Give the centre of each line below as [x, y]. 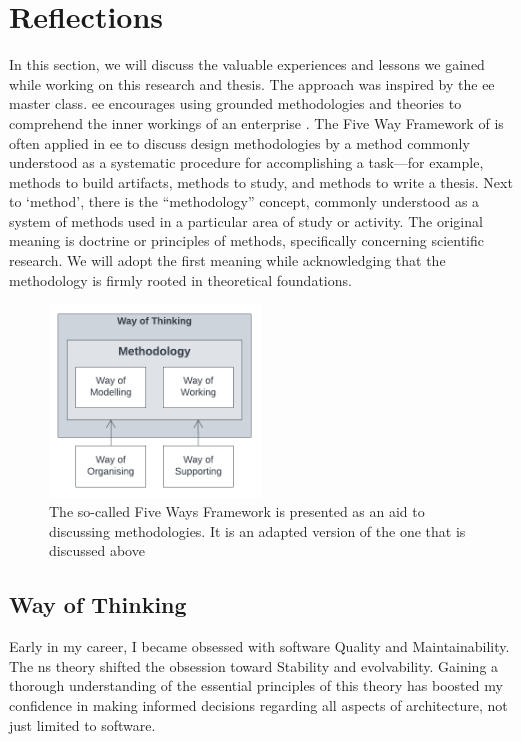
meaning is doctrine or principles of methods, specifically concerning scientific [246, 240]
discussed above [97, 550]
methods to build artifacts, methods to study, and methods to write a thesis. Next [261, 181]
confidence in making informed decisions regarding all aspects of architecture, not [258, 704]
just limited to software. [82, 724]
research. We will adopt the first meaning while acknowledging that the [227, 260]
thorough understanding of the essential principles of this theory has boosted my [256, 685]
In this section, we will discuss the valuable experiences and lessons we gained [247, 64]
